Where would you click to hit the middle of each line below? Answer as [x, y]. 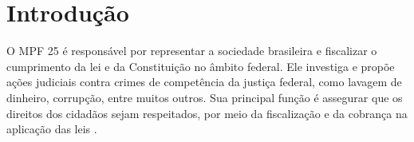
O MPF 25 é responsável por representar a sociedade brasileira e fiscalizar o [192, 51]
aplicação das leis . [52, 129]
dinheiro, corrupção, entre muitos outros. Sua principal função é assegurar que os [205, 97]
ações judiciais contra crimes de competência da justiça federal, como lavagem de [204, 82]
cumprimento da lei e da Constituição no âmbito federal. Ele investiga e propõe [201, 66]
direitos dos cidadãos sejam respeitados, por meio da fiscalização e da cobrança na [207, 113]
